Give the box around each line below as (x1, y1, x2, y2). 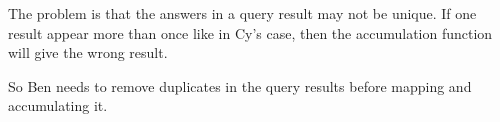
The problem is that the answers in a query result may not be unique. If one (8, 3, 477, 23)
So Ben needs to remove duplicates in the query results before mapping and (8, 75, 472, 96)
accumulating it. (8, 95, 108, 116)
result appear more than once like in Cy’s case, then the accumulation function (8, 22, 493, 43)
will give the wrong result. (8, 42, 168, 63)
